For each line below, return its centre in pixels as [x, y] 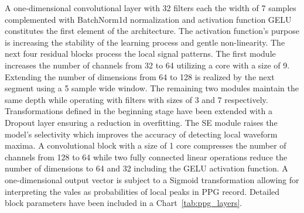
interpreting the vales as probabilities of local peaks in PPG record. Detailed [142, 191]
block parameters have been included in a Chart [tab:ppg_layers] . [124, 203]
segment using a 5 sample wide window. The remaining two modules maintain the [152, 88]
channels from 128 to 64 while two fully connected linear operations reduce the [146, 157]
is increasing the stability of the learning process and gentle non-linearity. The [145, 42]
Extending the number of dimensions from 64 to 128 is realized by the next [140, 76]
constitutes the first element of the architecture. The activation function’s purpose [152, 31]
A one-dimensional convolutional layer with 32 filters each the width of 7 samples [151, 8]
